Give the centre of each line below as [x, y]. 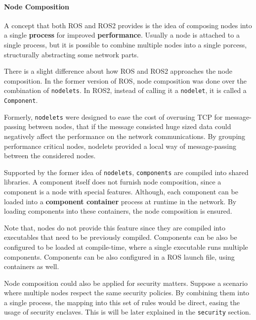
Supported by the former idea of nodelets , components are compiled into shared [126, 172]
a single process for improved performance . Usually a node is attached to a [122, 35]
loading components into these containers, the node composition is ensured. [118, 211]
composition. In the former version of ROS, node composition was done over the [126, 80]
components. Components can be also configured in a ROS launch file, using [119, 256]
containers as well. [32, 266]
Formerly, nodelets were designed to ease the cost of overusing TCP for [113, 116]
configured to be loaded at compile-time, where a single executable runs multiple [126, 247]
